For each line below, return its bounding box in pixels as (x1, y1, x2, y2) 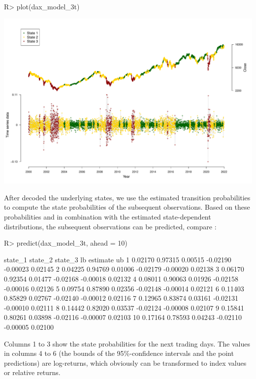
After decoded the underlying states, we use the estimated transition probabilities (4, 192, 251, 202)
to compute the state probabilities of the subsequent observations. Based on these (4, 202, 250, 212)
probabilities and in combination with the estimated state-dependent (4, 212, 211, 222)
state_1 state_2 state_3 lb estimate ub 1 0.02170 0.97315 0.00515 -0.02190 (4, 254, 231, 264)
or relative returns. (4, 367, 61, 378)
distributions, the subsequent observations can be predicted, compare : (4, 221, 217, 231)
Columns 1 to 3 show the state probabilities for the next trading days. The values (4, 338, 250, 348)
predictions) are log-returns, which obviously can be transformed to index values (4, 357, 247, 368)
